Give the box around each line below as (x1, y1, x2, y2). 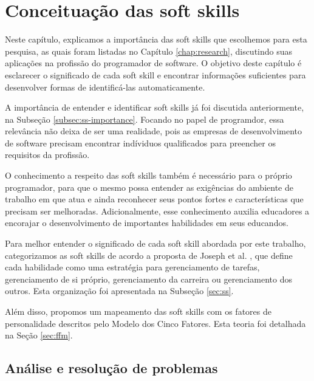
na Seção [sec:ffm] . (5, 329, 73, 342)
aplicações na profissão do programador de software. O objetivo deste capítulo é (5, 57, 302, 69)
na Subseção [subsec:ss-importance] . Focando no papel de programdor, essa (5, 112, 284, 125)
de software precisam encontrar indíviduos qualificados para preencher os (5, 136, 276, 149)
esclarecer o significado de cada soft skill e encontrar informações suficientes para (5, 68, 306, 81)
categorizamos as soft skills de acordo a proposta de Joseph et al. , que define (5, 249, 293, 261)
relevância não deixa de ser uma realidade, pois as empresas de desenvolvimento (5, 125, 302, 137)
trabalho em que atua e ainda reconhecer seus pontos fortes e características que (5, 193, 304, 205)
